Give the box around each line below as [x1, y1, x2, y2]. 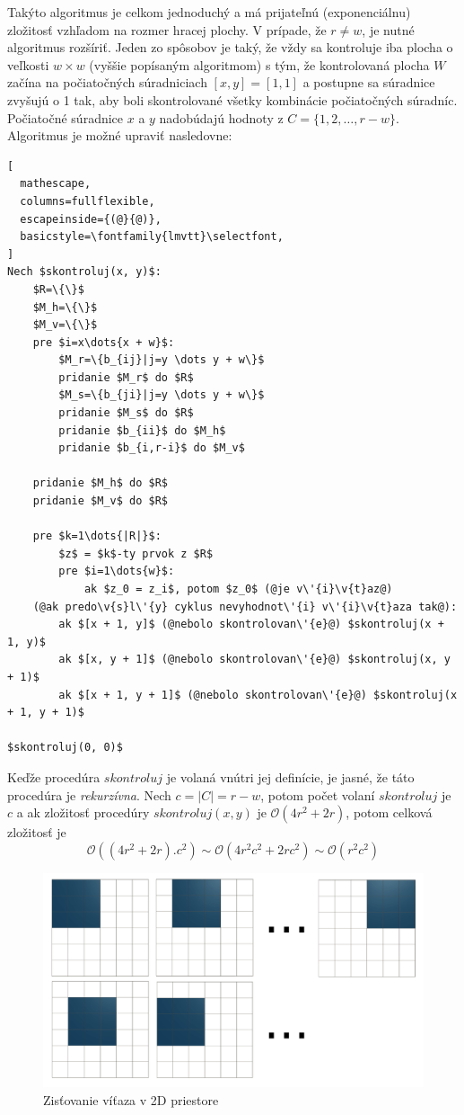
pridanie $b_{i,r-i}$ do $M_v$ [58, 442, 245, 455]
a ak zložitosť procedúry [16, 803, 150, 822]
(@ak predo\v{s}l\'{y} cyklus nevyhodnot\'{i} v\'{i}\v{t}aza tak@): [32, 600, 458, 613]
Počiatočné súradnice [7, 108, 124, 127]
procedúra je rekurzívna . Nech [7, 785, 171, 804]
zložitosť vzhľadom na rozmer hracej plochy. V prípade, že [7, 20, 327, 39]
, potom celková [346, 803, 433, 822]
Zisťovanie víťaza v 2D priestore [43, 1090, 219, 1109]
